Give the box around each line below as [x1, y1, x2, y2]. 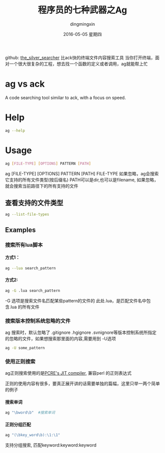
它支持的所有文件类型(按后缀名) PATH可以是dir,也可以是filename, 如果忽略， [5, 177, 159, 183]
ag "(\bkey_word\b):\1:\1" [5, 433, 60, 438]
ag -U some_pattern [5, 345, 45, 350]
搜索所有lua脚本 [5, 241, 43, 248]
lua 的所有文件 [10, 304, 40, 310]
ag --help [5, 128, 26, 133]
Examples [5, 226, 36, 234]
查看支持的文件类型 [5, 198, 63, 207]
